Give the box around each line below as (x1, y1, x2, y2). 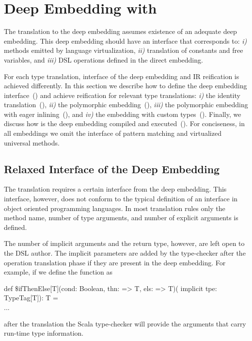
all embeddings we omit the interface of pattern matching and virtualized (4, 128, 221, 138)
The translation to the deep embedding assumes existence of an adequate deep (4, 26, 237, 36)
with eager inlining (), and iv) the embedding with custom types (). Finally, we (4, 109, 241, 119)
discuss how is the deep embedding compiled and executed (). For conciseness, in (4, 118, 245, 129)
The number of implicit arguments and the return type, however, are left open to (4, 238, 245, 248)
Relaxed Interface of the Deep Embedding (4, 161, 220, 176)
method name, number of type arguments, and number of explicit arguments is (4, 212, 238, 223)
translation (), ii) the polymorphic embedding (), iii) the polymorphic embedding (4, 99, 248, 110)
